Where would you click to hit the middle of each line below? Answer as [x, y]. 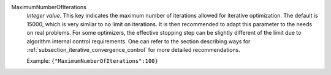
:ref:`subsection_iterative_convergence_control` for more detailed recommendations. [133, 49]
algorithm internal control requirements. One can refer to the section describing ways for [139, 41]
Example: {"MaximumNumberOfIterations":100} [93, 61]
